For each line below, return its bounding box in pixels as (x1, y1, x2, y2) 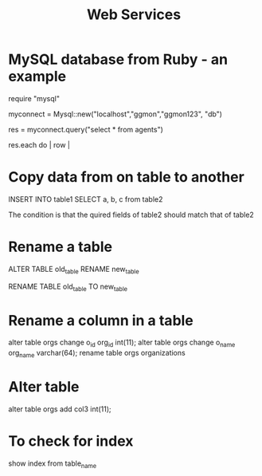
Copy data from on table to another (8, 168, 244, 187)
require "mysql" (8, 93, 60, 103)
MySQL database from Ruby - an (8, 50, 229, 69)
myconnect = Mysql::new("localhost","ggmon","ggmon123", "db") (8, 109, 223, 119)
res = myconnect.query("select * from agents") (8, 124, 163, 134)
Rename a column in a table (8, 311, 194, 329)
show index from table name (8, 458, 97, 470)
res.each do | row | (8, 140, 70, 149)
